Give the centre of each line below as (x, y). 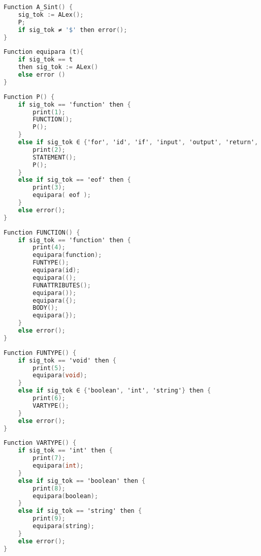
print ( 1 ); (49, 112)
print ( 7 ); (49, 458)
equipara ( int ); (58, 466)
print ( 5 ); (49, 368)
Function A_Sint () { (38, 7)
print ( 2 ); (49, 150)
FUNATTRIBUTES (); (62, 285)
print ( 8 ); (49, 488)
